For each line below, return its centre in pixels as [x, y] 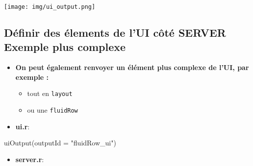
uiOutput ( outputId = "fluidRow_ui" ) [60, 143]
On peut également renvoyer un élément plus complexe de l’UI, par [132, 67]
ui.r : [23, 126]
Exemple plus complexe [65, 47]
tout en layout [50, 93]
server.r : [30, 159]
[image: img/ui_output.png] [50, 7]
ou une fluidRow [52, 110]
